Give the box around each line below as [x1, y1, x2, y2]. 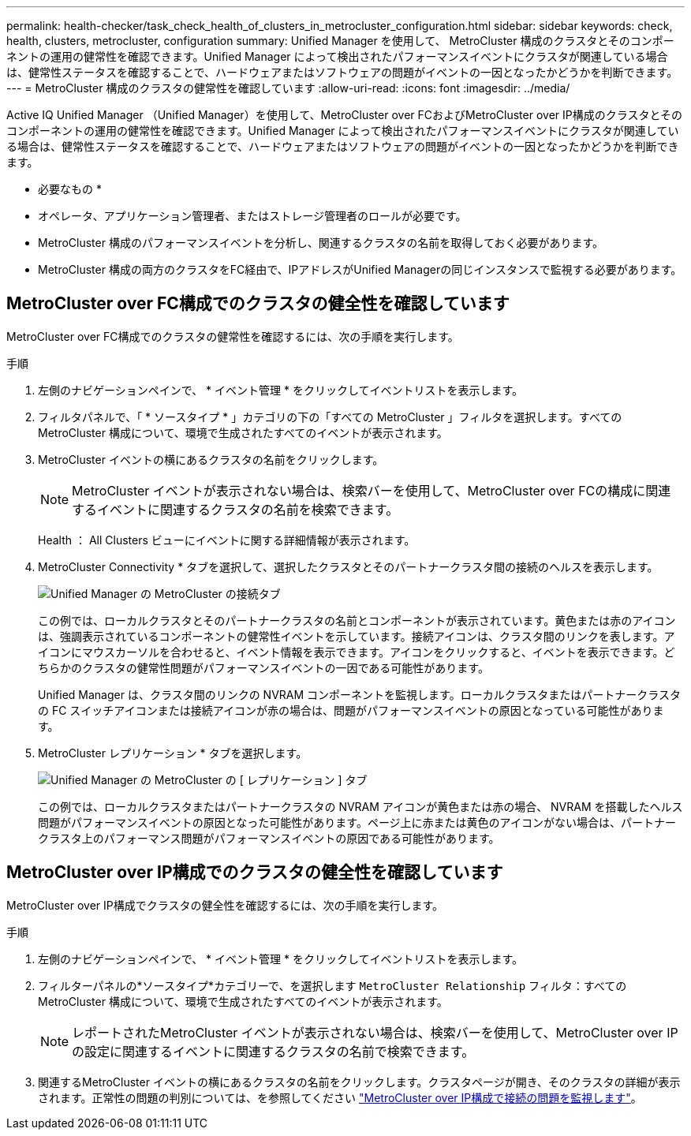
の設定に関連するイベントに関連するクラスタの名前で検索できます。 [72, 1043, 475, 1059]
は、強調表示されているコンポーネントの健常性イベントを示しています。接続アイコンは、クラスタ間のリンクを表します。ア [38, 629, 675, 643]
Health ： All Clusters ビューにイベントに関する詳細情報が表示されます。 [38, 532, 416, 547]
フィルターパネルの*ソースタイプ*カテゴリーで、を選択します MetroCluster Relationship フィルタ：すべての [38, 978, 627, 992]
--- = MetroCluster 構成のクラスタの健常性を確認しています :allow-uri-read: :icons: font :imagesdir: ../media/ [6, 81, 570, 95]
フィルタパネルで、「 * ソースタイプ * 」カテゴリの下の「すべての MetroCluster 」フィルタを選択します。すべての [38, 409, 622, 424]
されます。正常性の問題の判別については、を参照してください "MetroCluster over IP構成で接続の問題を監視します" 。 [38, 1090, 642, 1104]
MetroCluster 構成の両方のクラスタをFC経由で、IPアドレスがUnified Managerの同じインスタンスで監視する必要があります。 [38, 263, 682, 276]
